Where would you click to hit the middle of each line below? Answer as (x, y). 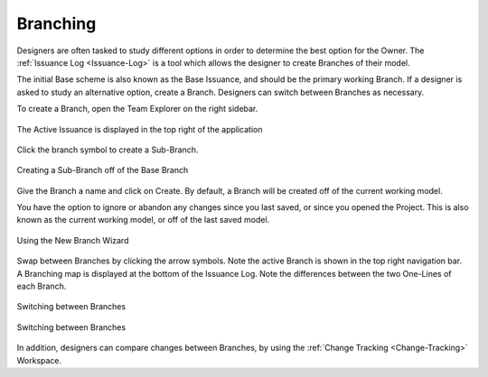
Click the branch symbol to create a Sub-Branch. (108, 150)
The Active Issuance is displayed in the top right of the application (140, 129)
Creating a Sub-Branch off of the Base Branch (103, 170)
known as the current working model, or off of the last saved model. (143, 220)
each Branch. (42, 286)
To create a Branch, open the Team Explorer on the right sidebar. (137, 109)
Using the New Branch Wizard (73, 240)
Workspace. (39, 360)
